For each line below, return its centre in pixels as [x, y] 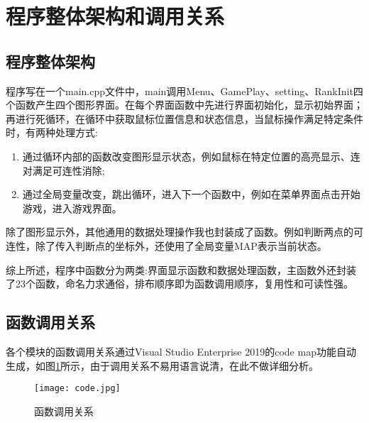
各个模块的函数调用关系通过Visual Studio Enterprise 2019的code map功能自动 [181, 351]
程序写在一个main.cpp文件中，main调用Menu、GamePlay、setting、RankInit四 [184, 90]
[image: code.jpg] [77, 389]
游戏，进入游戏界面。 [72, 208]
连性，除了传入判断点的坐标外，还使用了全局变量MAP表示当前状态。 [166, 245]
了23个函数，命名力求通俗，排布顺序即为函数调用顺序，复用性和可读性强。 [180, 284]
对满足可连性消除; [64, 170]
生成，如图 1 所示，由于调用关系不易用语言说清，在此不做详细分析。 [162, 365]
